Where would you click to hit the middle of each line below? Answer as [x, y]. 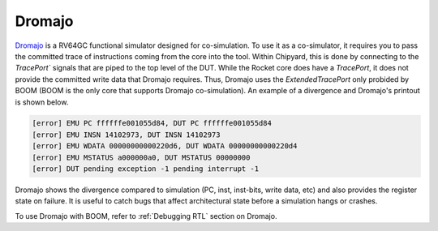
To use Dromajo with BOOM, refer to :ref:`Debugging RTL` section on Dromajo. [146, 216]
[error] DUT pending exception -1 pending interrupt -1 [146, 169]
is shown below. [42, 102]
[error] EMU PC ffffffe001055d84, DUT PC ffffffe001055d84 [152, 123]
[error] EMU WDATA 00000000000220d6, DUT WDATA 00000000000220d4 [165, 146]
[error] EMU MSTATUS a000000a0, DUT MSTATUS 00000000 [141, 157]
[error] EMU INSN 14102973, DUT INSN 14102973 [126, 135]
